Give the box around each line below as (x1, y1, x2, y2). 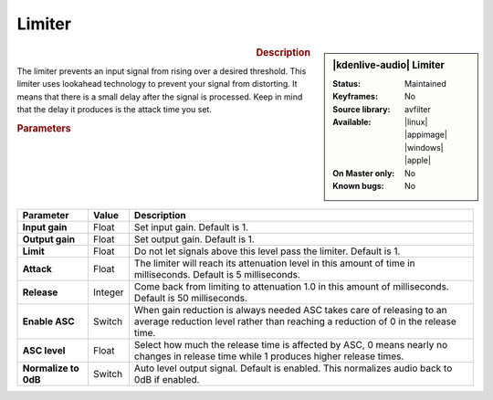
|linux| (404, 116, 428, 127)
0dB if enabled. (133, 374, 200, 386)
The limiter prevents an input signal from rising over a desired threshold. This (16, 65, 307, 77)
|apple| (404, 155, 431, 166)
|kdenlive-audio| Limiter (332, 58, 445, 71)
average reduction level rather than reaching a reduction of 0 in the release (133, 315, 456, 328)
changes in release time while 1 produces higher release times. (133, 350, 404, 363)
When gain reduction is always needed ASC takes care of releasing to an (133, 304, 447, 317)
